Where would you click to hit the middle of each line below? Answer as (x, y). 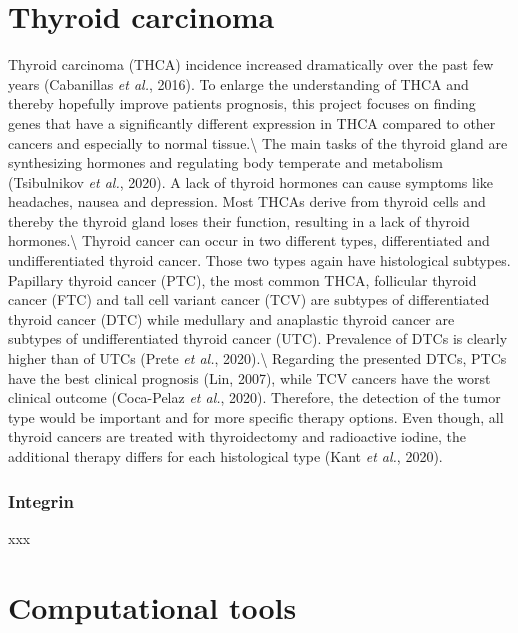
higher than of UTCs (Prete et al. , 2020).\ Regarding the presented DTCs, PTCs (257, 358)
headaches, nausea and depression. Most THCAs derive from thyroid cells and (247, 201)
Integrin (41, 500)
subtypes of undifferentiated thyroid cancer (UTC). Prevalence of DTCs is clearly (258, 338)
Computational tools (152, 606)
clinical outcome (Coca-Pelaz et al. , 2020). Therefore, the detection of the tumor (254, 397)
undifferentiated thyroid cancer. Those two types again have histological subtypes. (259, 260)
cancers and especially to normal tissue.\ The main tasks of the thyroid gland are (258, 142)
